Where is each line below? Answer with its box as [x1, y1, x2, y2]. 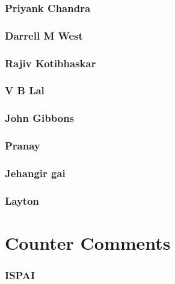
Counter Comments [5, 230, 171, 255]
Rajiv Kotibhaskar [5, 55, 96, 70]
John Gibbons [5, 110, 75, 125]
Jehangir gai [5, 165, 66, 180]
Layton [5, 193, 40, 208]
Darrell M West [5, 28, 83, 43]
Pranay [5, 138, 40, 153]
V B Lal [5, 83, 45, 98]
